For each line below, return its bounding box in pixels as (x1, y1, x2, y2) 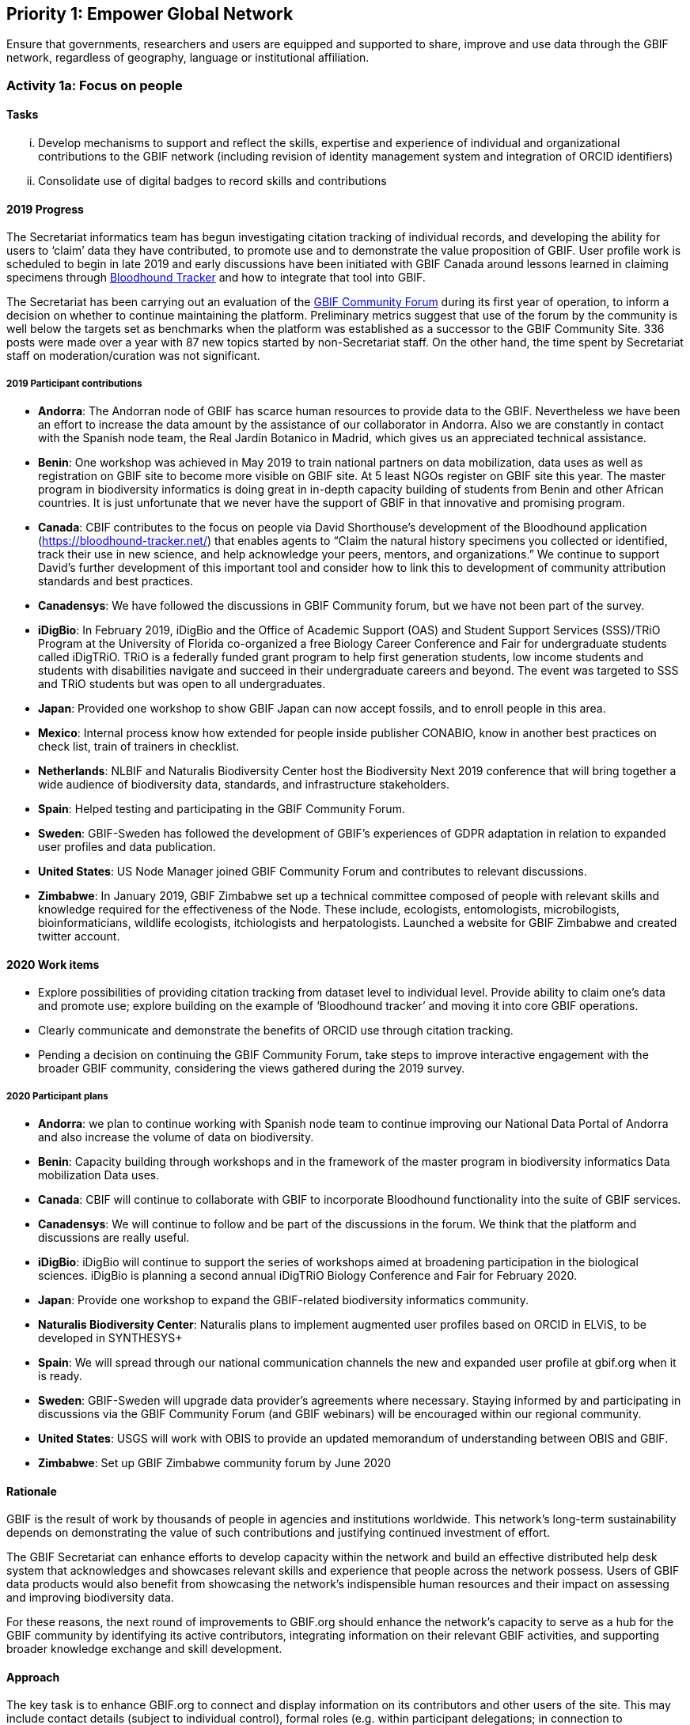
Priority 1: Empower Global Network (6, 4, 294, 24)
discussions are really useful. (38, 1231, 190, 1245)
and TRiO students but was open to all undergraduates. (38, 677, 326, 691)
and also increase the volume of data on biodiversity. (38, 1130, 314, 1144)
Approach (6, 1670, 60, 1684)
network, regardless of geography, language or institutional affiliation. (6, 51, 370, 65)
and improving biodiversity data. (6, 1591, 174, 1605)
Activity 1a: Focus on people (6, 77, 183, 93)
